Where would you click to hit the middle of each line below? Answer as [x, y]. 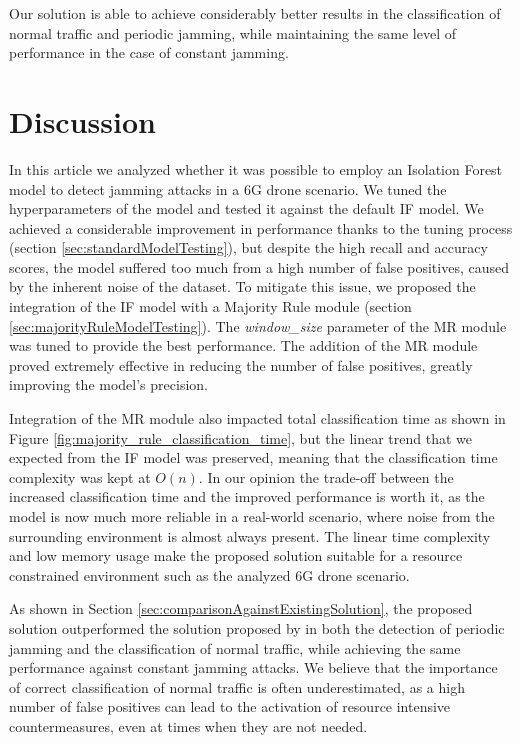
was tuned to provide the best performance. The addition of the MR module [243, 345]
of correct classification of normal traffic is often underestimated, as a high [237, 686]
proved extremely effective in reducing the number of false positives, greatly [241, 364]
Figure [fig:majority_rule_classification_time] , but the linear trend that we [240, 437]
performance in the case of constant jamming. [149, 52]
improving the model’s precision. [108, 384]
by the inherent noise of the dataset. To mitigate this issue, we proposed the [242, 286]
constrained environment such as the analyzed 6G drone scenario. [209, 574]
